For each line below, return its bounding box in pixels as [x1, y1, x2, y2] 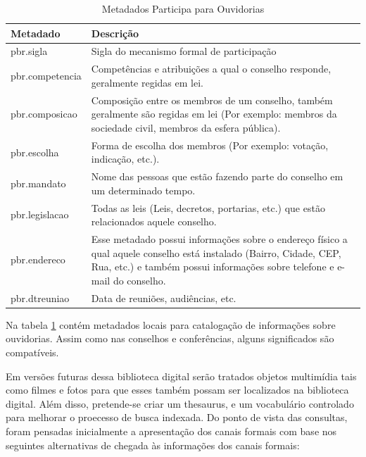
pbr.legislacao [11, 207, 69, 222]
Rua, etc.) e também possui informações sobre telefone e [91, 259, 334, 274]
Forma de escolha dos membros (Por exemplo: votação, [91, 137, 329, 152]
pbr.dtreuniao [11, 290, 70, 305]
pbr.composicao [11, 106, 77, 121]
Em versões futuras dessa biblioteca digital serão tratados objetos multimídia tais [6, 368, 357, 383]
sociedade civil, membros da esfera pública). [91, 120, 281, 134]
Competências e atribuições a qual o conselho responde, [91, 61, 332, 76]
